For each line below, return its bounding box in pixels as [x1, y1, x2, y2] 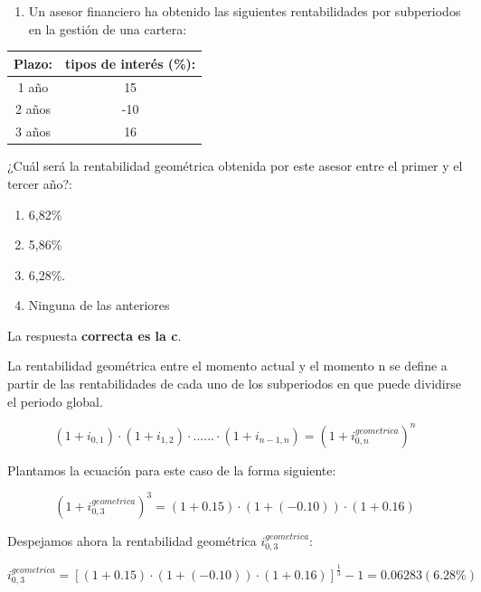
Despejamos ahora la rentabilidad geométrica [7, 531, 257, 550]
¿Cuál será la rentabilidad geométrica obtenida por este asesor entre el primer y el [7, 156, 463, 175]
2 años [15, 99, 51, 118]
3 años [15, 122, 51, 141]
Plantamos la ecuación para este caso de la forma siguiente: [7, 460, 336, 479]
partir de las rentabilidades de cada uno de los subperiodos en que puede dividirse [7, 374, 461, 393]
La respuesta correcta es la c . [7, 325, 182, 344]
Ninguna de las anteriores [28, 296, 170, 315]
